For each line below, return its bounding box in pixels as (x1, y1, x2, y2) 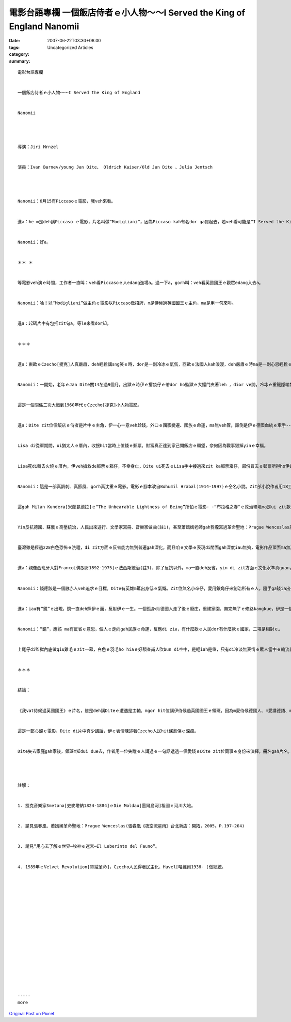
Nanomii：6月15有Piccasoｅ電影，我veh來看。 (17, 198, 116, 204)
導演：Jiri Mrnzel (17, 144, 59, 150)
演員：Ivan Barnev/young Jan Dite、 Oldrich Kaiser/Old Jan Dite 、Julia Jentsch (17, 165, 213, 170)
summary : (9, 58, 31, 64)
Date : (9, 38, 20, 44)
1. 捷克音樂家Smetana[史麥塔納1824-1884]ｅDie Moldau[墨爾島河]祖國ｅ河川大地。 (17, 803, 196, 808)
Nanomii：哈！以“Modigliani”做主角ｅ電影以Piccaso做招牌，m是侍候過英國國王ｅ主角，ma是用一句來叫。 (17, 300, 236, 306)
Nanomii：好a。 (17, 239, 51, 245)
